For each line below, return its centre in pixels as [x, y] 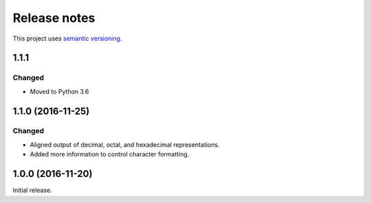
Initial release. [32, 190]
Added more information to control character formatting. [110, 154]
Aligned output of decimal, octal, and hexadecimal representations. [125, 145]
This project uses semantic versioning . [67, 38]
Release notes [54, 18]
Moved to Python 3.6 [59, 91]
